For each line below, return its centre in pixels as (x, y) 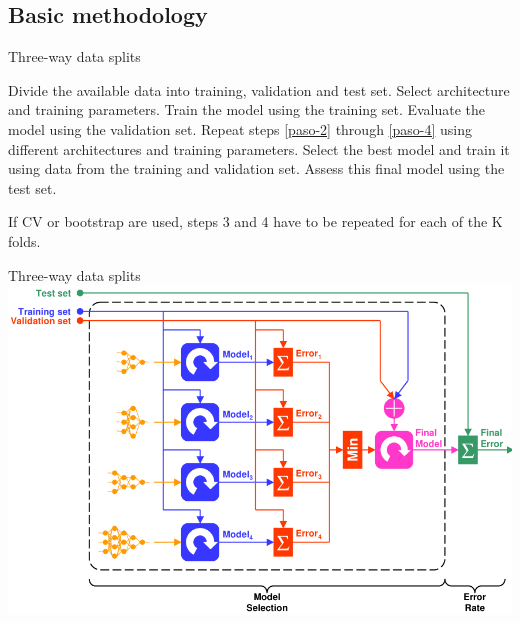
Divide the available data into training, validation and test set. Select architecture (259, 89)
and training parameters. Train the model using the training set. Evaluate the (247, 109)
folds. (24, 240)
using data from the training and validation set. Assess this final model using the (256, 168)
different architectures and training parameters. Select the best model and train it (259, 148)
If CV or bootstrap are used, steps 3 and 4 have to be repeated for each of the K (255, 221)
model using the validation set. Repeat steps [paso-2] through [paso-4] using (240, 128)
